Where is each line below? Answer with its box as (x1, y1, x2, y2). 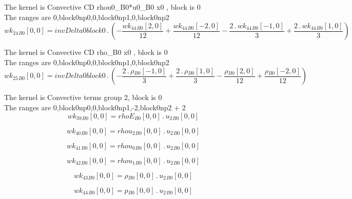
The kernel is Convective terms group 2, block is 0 (4, 92, 162, 103)
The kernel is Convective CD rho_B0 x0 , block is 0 (4, 47, 168, 57)
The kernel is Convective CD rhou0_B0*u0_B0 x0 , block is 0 (4, 2, 201, 12)
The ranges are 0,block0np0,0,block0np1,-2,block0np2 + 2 (4, 102, 186, 112)
